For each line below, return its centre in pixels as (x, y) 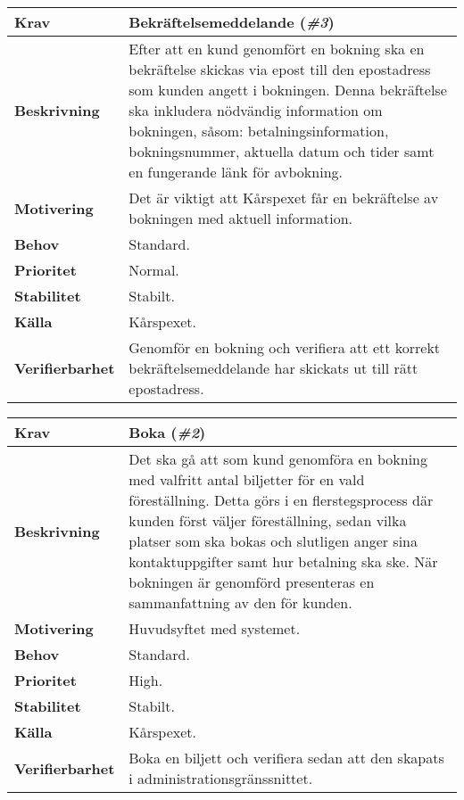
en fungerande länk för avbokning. (236, 172)
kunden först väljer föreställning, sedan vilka (268, 520)
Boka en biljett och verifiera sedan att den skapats (286, 758)
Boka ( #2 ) (167, 432)
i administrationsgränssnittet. (221, 778)
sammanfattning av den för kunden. (240, 602)
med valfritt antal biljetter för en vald (247, 479)
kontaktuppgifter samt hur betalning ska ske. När (283, 561)
